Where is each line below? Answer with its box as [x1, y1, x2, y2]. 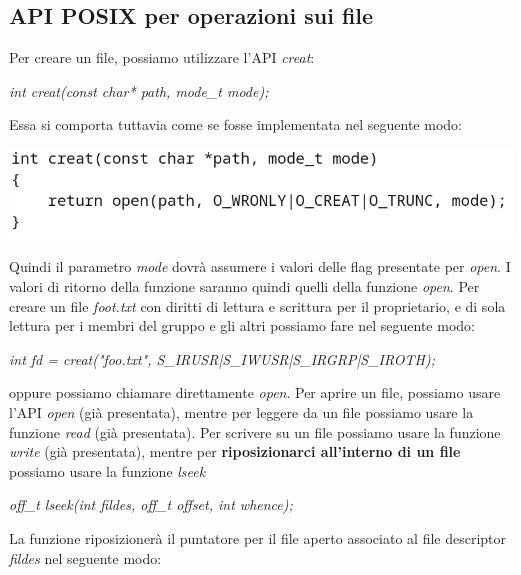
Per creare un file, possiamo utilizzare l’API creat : [9, 47, 315, 68]
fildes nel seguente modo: [9, 547, 162, 568]
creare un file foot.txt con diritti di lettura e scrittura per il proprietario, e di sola [9, 295, 506, 316]
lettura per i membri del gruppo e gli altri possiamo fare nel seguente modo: [9, 315, 475, 336]
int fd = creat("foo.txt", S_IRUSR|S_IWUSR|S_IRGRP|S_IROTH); [9, 348, 436, 369]
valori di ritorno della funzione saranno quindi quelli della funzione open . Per [9, 276, 480, 296]
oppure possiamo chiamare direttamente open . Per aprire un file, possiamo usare [9, 382, 501, 403]
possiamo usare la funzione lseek [9, 460, 206, 481]
